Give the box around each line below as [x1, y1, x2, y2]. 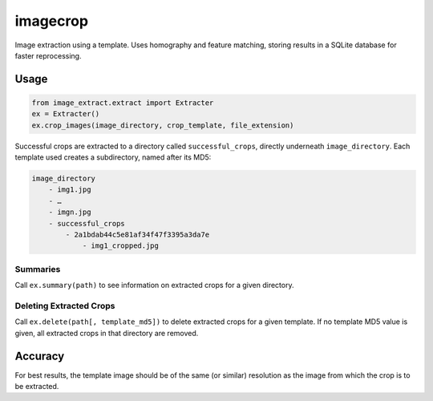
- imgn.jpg [48, 208, 91, 217]
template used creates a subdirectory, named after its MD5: [14, 152, 212, 162]
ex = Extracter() [31, 109, 100, 119]
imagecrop [14, 12, 88, 30]
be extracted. [14, 381, 59, 391]
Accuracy [14, 349, 65, 363]
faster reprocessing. [14, 51, 82, 60]
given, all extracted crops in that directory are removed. [14, 328, 199, 338]
